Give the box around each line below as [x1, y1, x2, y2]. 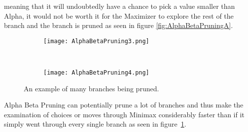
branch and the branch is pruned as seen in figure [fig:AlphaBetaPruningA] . [4, 20, 233, 30]
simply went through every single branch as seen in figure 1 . [4, 119, 186, 129]
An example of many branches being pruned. [24, 83, 159, 93]
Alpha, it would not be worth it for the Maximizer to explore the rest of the [4, 10, 234, 21]
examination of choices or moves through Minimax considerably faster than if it [4, 109, 245, 119]
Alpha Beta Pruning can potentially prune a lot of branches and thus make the [4, 100, 244, 110]
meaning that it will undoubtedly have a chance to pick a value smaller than [4, 1, 235, 11]
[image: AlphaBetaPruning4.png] [43, 69, 149, 77]
